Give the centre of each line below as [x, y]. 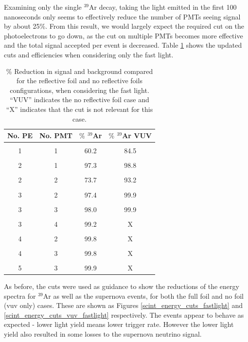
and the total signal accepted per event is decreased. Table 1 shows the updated [123, 45]
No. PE [20, 135]
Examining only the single [43, 7]
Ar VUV [137, 135]
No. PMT [56, 135]
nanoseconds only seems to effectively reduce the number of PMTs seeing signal [122, 16]
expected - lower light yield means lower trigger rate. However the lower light [119, 324]
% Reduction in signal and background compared [80, 71]
